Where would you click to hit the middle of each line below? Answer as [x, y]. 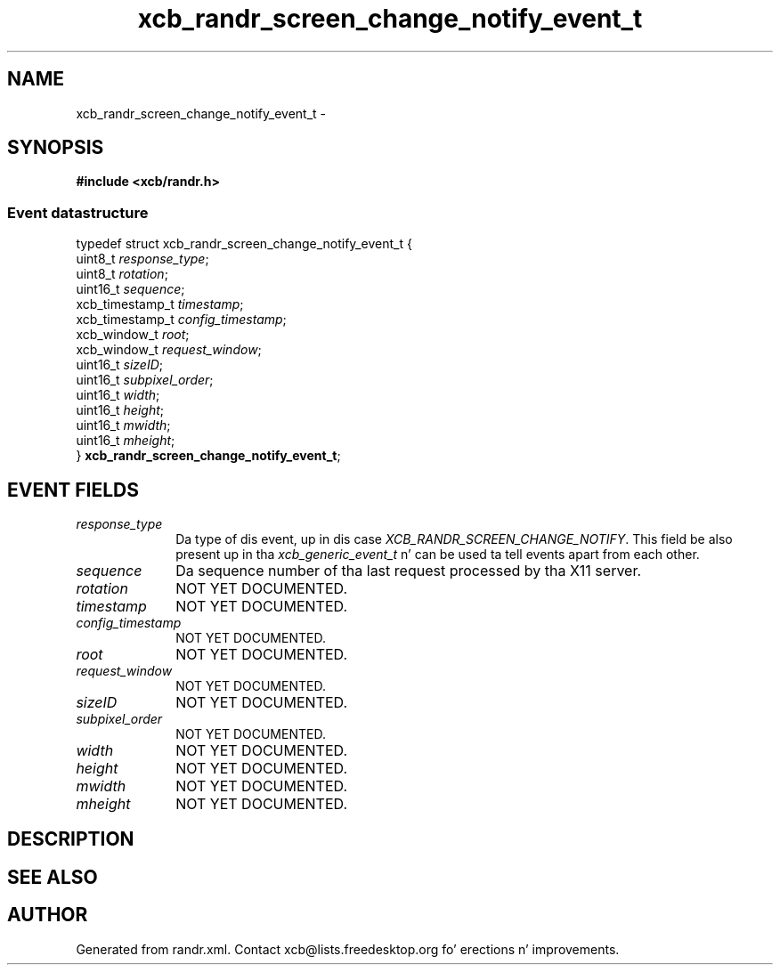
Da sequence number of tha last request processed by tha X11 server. [409, 571]
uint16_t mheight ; [126, 441]
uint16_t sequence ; [130, 289]
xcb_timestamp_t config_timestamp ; [181, 320]
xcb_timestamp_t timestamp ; [160, 304]
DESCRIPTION [71, 839]
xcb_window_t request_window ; [169, 350]
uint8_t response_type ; [142, 259]
